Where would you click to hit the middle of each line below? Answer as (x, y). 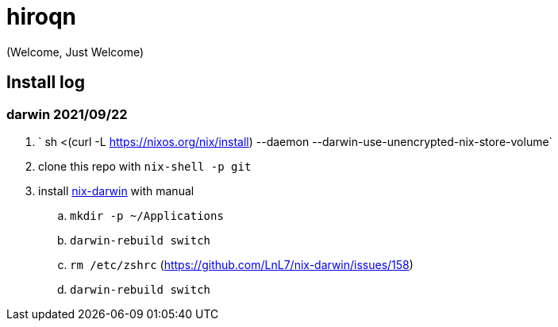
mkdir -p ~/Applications (147, 215)
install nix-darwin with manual (116, 190)
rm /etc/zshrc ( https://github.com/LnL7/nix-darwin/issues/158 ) (242, 264)
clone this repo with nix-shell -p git (145, 166)
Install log (46, 83)
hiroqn (41, 17)
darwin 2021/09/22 (67, 114)
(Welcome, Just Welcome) (75, 52)
